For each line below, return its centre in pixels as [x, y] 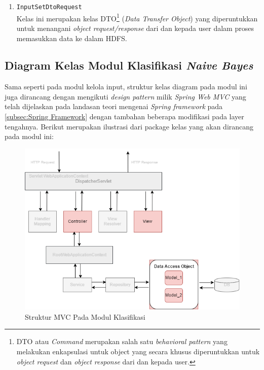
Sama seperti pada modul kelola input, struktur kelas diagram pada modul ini [126, 87]
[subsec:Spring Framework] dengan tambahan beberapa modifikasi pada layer [124, 116]
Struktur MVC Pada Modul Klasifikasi [85, 316]
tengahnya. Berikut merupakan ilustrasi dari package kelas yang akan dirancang [129, 126]
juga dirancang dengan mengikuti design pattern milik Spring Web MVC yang [125, 96]
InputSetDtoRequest [49, 7]
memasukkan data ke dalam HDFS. [72, 38]
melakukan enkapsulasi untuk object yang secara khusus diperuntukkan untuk [138, 351]
